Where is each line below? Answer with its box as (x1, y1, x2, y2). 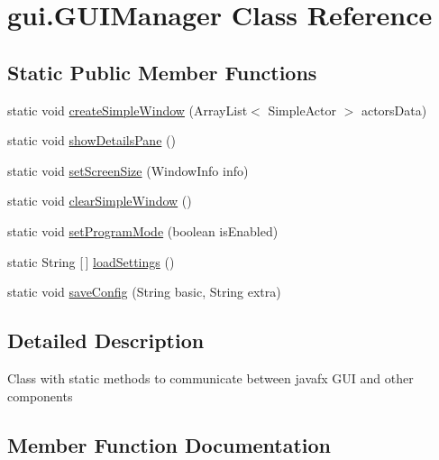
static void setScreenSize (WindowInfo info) (7, 161, 249, 179)
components (7, 386, 73, 405)
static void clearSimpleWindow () (7, 191, 192, 210)
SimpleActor (268, 100, 336, 119)
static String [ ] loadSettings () (7, 252, 175, 271)
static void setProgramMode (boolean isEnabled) (7, 221, 279, 240)
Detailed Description (7, 327, 205, 354)
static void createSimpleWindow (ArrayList (7, 100, 248, 119)
